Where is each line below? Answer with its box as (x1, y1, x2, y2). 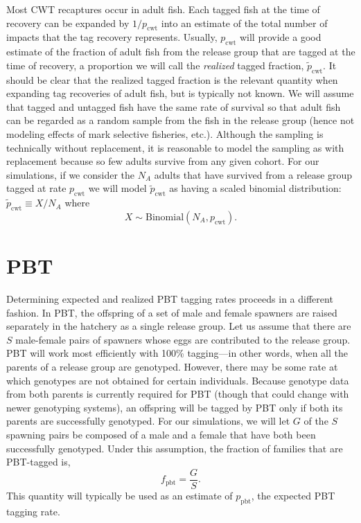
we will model (88, 181, 147, 195)
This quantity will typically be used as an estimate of (6, 488, 233, 502)
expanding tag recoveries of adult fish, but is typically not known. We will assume (6, 86, 354, 100)
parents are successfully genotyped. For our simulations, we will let (6, 414, 290, 428)
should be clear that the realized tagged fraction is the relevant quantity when (6, 72, 338, 87)
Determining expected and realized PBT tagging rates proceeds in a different (6, 292, 333, 306)
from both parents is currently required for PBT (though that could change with (6, 387, 349, 401)
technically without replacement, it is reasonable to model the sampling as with (6, 140, 344, 154)
